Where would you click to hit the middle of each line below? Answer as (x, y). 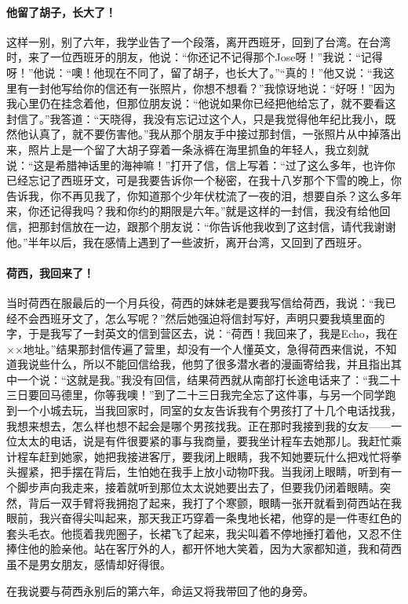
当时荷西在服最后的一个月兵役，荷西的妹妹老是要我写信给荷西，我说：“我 (196, 302)
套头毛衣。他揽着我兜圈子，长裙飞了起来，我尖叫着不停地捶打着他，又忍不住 (204, 533)
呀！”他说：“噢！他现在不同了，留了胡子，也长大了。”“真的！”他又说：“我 (195, 72)
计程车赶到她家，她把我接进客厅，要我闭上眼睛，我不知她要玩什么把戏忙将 (199, 456)
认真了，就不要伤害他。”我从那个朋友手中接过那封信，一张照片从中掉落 (209, 134)
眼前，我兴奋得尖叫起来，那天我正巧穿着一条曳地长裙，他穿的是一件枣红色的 (204, 518)
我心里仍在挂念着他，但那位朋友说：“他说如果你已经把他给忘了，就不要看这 (201, 103)
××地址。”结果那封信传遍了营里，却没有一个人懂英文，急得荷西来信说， (191, 348)
